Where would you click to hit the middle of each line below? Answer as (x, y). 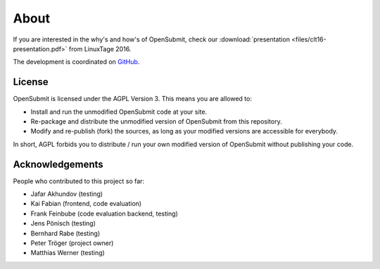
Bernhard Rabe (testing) (65, 233)
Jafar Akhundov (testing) (67, 194)
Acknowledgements (58, 164)
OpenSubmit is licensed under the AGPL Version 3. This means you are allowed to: (133, 99)
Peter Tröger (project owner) (72, 243)
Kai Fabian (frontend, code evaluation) (86, 204)
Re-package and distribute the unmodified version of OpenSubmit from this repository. (156, 122)
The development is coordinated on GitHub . (76, 62)
